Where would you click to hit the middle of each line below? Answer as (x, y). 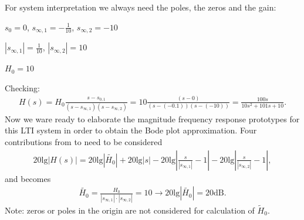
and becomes (28, 178)
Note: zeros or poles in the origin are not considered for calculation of (130, 210)
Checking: (22, 87)
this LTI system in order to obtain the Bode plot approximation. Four (131, 130)
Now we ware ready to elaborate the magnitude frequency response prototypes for (152, 118)
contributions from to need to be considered (84, 142)
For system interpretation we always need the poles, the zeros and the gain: (141, 7)
